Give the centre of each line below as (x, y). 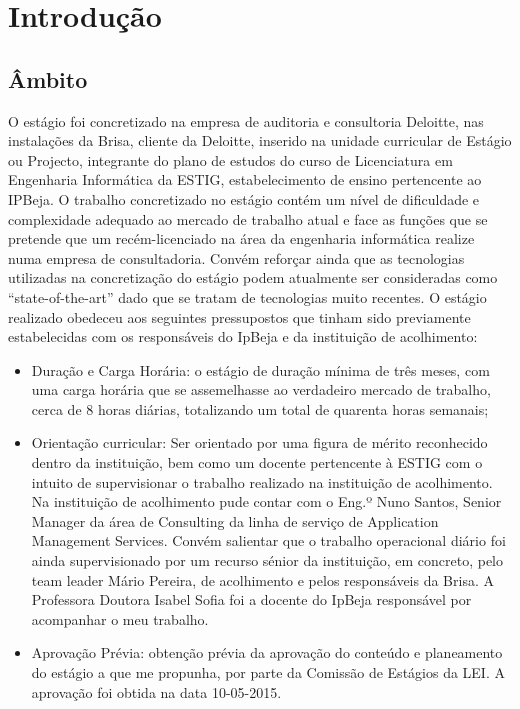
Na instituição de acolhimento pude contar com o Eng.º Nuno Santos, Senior (266, 501)
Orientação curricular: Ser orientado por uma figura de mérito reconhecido (259, 442)
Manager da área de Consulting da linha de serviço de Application (235, 520)
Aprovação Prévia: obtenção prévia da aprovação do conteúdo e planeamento (267, 652)
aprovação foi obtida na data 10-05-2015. (156, 691)
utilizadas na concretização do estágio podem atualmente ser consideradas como (253, 277)
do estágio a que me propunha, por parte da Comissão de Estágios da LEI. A (268, 672)
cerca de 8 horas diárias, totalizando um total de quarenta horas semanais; (260, 408)
